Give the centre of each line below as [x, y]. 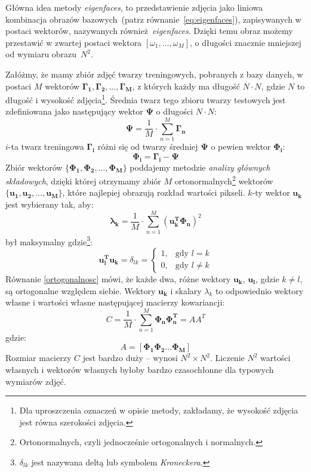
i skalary [186, 290]
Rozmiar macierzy [39, 358]
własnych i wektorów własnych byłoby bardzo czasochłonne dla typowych [140, 370]
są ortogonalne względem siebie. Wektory [81, 290]
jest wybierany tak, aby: [50, 204]
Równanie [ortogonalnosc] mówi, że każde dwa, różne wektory [118, 278]
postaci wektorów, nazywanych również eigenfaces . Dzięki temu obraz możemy [149, 31]
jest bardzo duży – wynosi [130, 358]
